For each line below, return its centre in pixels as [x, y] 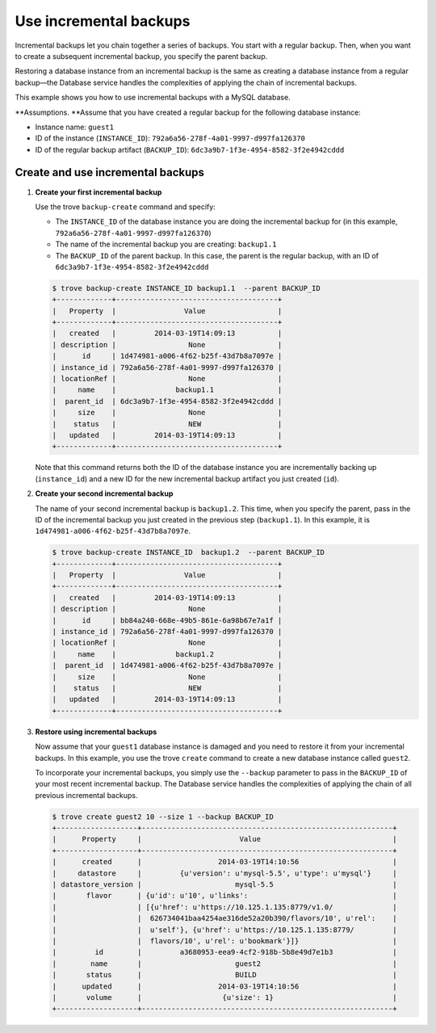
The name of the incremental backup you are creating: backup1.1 [166, 244]
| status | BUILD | [224, 975]
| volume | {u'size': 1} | [224, 997]
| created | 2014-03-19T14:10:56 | [224, 862]
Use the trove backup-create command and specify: [125, 207]
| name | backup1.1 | [167, 390]
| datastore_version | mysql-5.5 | [224, 885]
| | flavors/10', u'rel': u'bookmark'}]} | [224, 941]
